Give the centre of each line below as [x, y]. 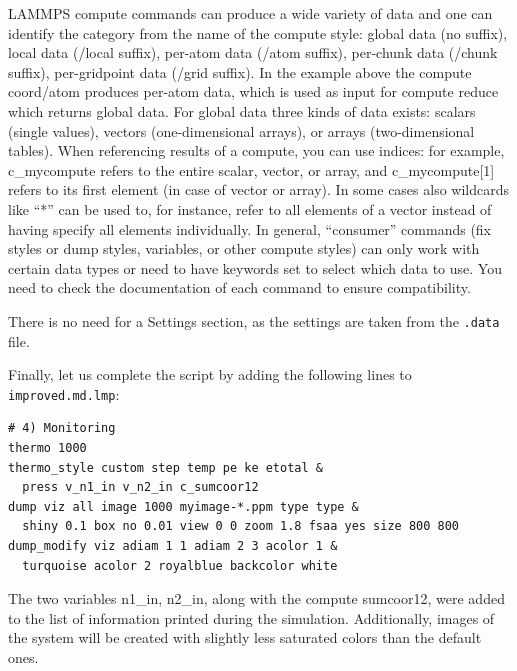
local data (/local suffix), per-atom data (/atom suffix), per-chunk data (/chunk [253, 52]
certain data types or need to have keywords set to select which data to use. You [255, 267]
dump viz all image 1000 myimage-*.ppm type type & [183, 506]
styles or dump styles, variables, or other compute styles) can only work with [244, 248]
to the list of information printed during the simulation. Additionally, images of [251, 617]
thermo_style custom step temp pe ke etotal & [165, 467]
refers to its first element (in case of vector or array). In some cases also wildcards [259, 189]
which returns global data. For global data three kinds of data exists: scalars [242, 110]
